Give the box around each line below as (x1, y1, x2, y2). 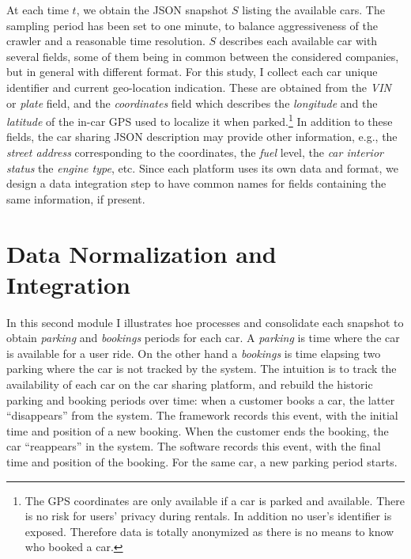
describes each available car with (219, 32, 378, 49)
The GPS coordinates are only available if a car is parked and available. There (25, 492, 405, 508)
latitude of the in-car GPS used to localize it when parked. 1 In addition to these (6, 111, 393, 129)
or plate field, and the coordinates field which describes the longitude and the (6, 94, 378, 111)
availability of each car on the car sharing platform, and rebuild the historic (6, 376, 373, 393)
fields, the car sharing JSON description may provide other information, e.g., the (6, 128, 398, 145)
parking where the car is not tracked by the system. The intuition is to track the (6, 360, 397, 377)
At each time (6, 2, 69, 17)
